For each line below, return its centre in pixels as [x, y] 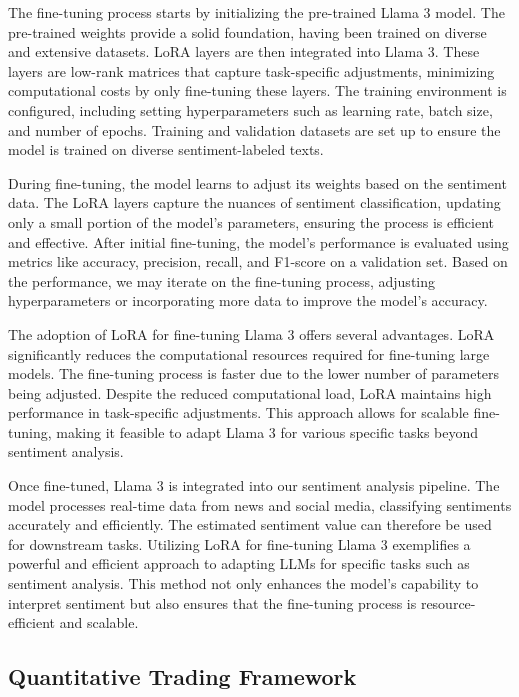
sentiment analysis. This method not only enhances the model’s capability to [243, 583]
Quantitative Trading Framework [182, 676]
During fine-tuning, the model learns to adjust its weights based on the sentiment [257, 182]
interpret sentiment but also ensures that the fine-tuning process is [212, 602]
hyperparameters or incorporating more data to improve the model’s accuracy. [248, 300]
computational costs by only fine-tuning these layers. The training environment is [257, 90]
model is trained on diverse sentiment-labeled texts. [166, 149]
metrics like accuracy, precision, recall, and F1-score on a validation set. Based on [258, 261]
